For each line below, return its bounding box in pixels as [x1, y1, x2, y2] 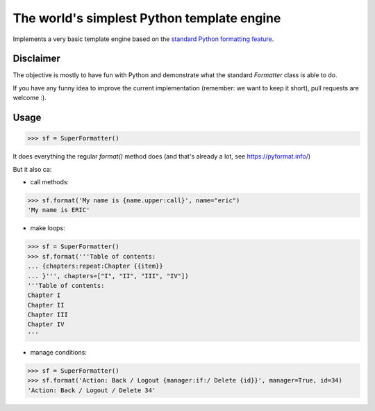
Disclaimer [12, 53, 60, 65]
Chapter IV [27, 321, 65, 328]
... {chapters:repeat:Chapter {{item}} [27, 262, 163, 271]
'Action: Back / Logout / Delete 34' [27, 386, 156, 394]
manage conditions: [30, 348, 87, 356]
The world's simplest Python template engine [12, 10, 281, 26]
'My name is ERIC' [27, 206, 90, 214]
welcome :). [12, 94, 47, 102]
